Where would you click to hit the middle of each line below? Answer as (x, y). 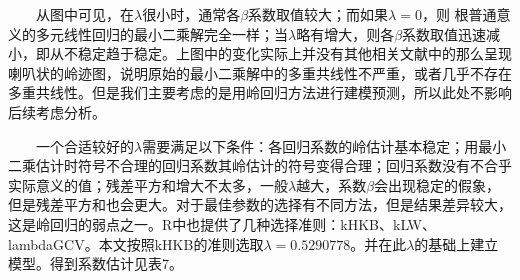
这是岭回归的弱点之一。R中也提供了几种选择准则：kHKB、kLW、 (222, 223)
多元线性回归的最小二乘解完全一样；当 (161, 33)
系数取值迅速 (444, 33)
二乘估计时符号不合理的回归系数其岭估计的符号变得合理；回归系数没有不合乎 (260, 165)
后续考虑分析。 (57, 111)
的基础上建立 (456, 243)
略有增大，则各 (345, 33)
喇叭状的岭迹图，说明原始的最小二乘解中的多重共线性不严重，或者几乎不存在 (260, 72)
